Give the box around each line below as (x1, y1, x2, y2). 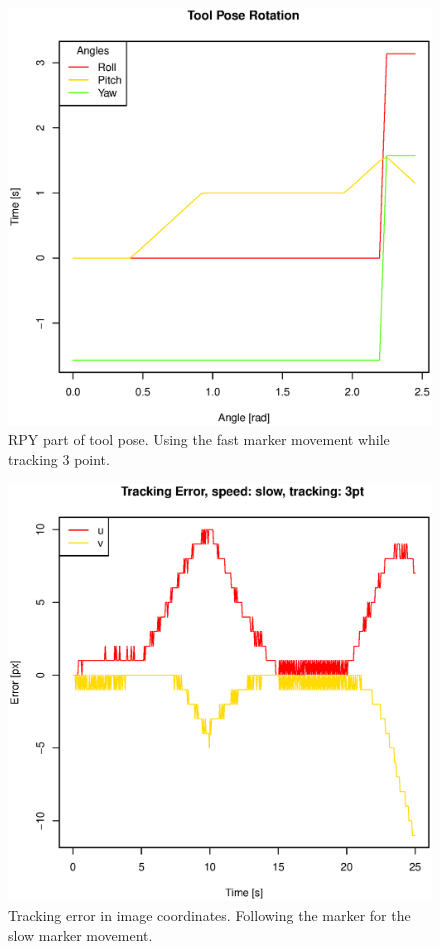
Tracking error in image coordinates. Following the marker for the (8, 904, 411, 925)
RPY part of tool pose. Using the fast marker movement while (8, 429, 390, 450)
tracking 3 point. (8, 448, 110, 469)
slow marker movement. (8, 924, 153, 945)
